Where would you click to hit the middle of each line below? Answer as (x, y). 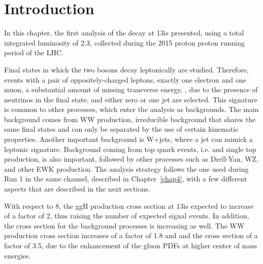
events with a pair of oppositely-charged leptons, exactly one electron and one (125, 79)
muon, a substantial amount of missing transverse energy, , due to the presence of (131, 89)
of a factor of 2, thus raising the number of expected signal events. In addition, (127, 216)
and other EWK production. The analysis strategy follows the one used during (126, 168)
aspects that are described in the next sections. (77, 189)
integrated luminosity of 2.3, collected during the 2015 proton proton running (125, 42)
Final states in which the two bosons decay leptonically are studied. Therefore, (126, 69)
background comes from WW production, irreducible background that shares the (130, 119)
